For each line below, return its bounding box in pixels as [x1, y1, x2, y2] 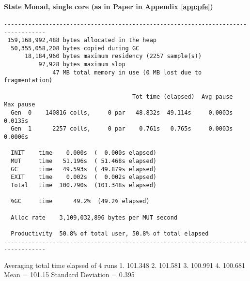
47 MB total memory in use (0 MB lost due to [52, 69, 202, 76]
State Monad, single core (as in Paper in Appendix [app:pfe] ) [4, 1, 213, 11]
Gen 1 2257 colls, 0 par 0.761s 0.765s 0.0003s [11, 125, 233, 133]
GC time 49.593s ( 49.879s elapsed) [11, 165, 156, 173]
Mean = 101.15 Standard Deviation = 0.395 [4, 269, 135, 280]
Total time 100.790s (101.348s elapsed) [11, 181, 156, 189]
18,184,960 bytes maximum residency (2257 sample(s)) [24, 53, 202, 60]
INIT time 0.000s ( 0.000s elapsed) [11, 149, 156, 157]
